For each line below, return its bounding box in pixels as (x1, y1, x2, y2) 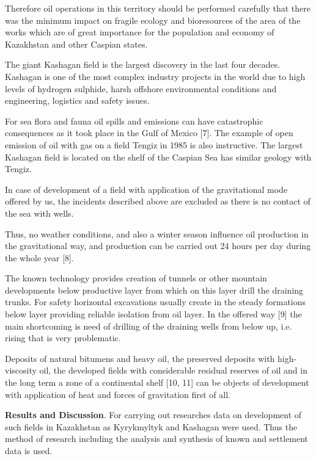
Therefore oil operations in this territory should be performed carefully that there (5, 2, 311, 14)
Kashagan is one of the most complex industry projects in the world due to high (5, 70, 306, 82)
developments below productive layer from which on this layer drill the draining (5, 283, 304, 296)
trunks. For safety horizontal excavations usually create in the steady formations (5, 295, 306, 308)
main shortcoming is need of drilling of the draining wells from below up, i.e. (5, 319, 292, 332)
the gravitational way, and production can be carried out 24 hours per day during (5, 239, 311, 252)
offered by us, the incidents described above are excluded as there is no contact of (5, 195, 310, 208)
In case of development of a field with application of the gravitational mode (5, 183, 288, 195)
